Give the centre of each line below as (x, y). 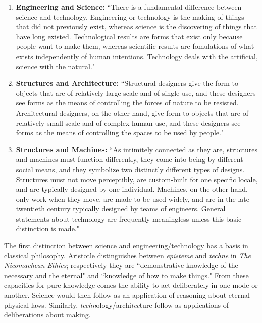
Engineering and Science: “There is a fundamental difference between (129, 7)
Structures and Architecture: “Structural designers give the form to (127, 83)
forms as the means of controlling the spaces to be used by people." (120, 132)
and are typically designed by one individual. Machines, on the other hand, (132, 189)
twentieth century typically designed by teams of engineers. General (121, 209)
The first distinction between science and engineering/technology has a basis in (126, 246)
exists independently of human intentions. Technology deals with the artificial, (137, 56)
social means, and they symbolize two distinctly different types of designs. (130, 169)
